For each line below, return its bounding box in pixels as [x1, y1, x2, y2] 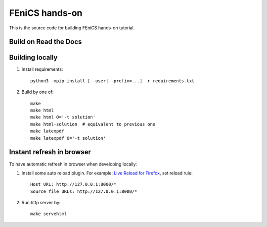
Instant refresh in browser [9, 148, 91, 156]
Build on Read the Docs [9, 38, 82, 46]
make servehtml [30, 211, 67, 217]
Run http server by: [21, 200, 61, 206]
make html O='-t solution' [30, 114, 96, 120]
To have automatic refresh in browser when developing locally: [9, 161, 137, 167]
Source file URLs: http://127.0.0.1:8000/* [30, 188, 137, 194]
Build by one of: [21, 89, 54, 95]
